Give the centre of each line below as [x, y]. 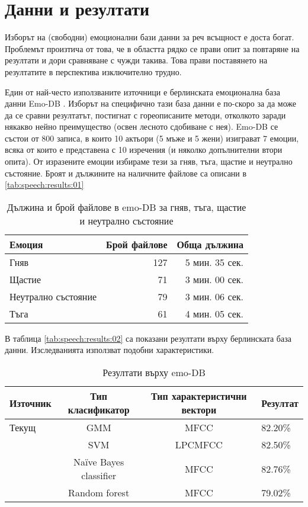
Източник [31, 403]
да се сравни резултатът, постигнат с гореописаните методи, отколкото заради [145, 115]
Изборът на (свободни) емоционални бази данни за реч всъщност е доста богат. [150, 37]
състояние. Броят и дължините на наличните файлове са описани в [126, 173]
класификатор [99, 410]
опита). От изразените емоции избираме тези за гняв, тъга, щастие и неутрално [149, 161]
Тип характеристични [199, 396]
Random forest [99, 493]
